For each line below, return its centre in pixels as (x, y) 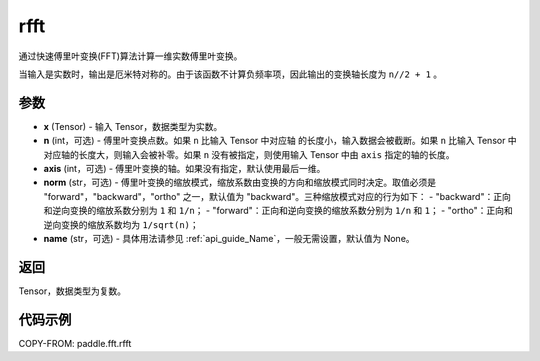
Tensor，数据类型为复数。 (72, 291)
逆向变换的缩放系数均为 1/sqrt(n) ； (121, 224)
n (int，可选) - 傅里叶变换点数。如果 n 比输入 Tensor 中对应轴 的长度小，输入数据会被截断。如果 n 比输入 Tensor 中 (280, 141)
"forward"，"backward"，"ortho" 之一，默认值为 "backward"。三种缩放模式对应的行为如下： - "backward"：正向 (277, 196)
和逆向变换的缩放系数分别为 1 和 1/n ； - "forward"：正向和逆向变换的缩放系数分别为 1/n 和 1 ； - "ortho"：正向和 (278, 211)
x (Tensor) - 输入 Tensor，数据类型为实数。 (133, 126)
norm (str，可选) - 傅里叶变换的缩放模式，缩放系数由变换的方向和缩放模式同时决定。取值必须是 (240, 182)
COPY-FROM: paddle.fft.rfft (75, 343)
